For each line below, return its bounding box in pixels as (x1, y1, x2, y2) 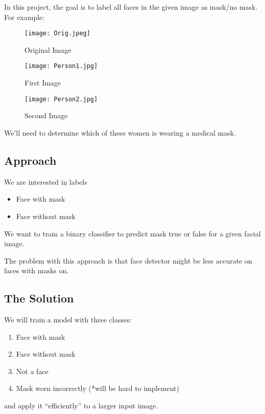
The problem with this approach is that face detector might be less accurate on (4, 255, 252, 266)
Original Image (25, 44, 71, 55)
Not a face (16, 365, 49, 376)
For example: (4, 11, 45, 22)
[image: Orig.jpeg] (25, 30, 90, 37)
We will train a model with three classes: (4, 314, 132, 325)
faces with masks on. (4, 265, 69, 276)
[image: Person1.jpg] (25, 62, 98, 70)
